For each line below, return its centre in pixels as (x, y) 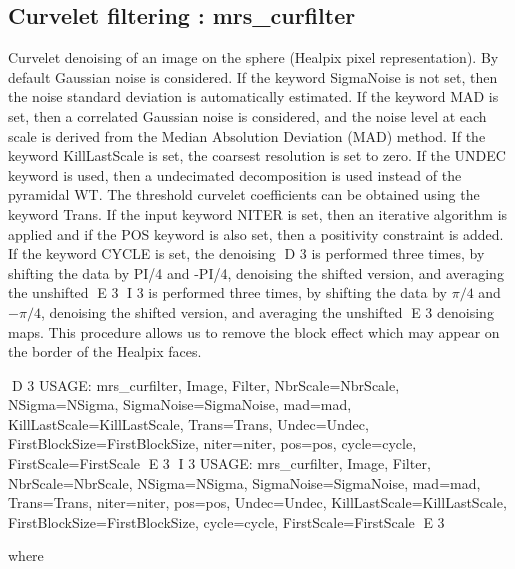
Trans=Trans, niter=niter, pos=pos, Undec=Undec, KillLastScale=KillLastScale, (257, 502)
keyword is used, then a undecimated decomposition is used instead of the (235, 174)
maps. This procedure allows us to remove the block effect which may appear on (254, 331)
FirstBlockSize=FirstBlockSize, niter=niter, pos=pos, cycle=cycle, (212, 443)
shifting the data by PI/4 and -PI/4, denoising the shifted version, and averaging (256, 272)
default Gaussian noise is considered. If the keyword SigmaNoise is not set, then (253, 76)
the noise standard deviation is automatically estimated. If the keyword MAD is (253, 96)
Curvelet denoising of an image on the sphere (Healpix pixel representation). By (253, 57)
